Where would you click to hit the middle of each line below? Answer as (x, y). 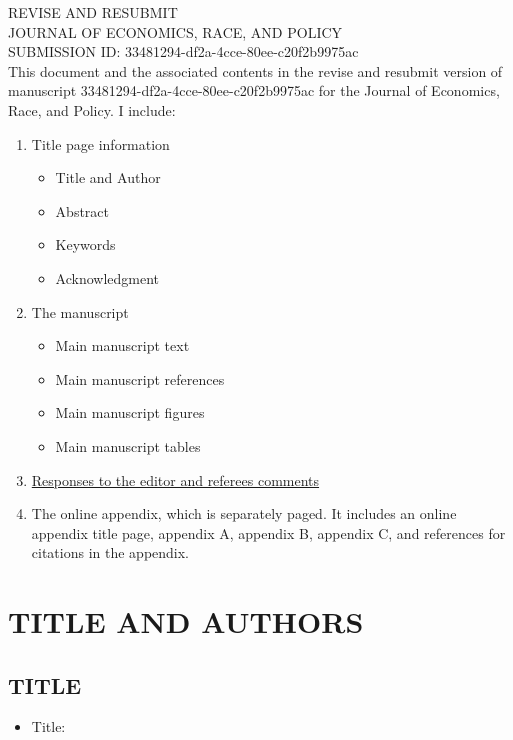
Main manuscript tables (128, 445)
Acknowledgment (107, 277)
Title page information (100, 143)
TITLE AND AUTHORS (186, 621)
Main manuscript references (140, 378)
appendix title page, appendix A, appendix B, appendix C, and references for (268, 532)
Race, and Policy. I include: (92, 109)
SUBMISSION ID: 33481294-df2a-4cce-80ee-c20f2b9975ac (183, 51)
